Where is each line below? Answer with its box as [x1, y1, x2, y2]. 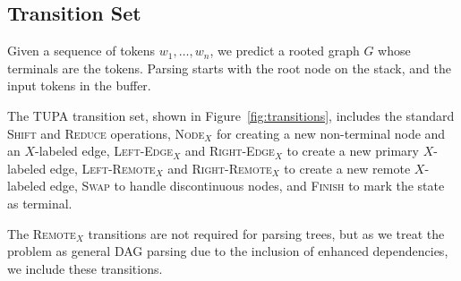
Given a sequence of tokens [7, 41, 156, 60]
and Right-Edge [184, 141, 275, 160]
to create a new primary [286, 141, 419, 160]
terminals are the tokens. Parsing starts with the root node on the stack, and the [7, 58, 451, 77]
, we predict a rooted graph [209, 41, 360, 60]
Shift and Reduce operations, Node [7, 123, 205, 142]
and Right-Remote [167, 158, 272, 177]
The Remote [7, 224, 76, 243]
